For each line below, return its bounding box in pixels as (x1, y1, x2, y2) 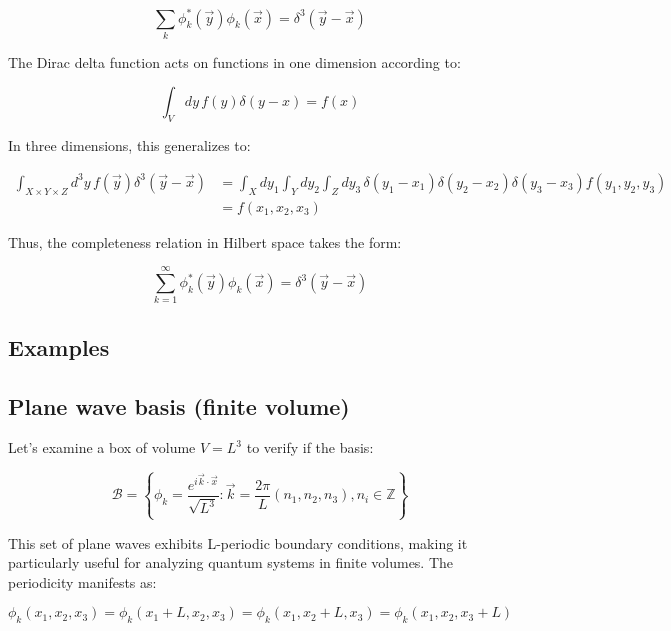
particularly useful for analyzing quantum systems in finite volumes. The (8, 552, 454, 573)
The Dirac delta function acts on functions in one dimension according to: (8, 51, 461, 72)
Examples (8, 331, 110, 362)
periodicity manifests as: (8, 571, 157, 592)
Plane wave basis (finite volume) (8, 390, 350, 421)
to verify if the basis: (246, 437, 374, 458)
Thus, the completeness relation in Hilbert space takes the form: (8, 231, 402, 252)
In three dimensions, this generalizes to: (8, 135, 251, 156)
